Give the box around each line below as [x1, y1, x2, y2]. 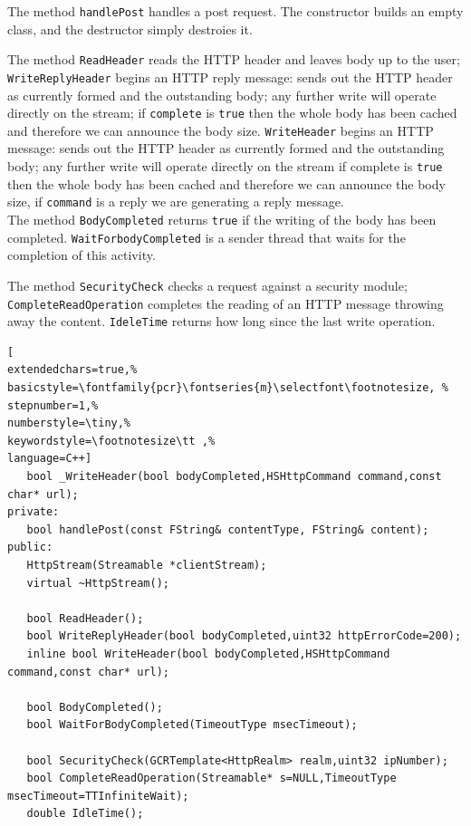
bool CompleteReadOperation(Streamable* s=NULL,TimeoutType [26, 772, 397, 785]
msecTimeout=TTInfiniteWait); [7, 789, 189, 802]
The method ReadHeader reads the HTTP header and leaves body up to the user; [7, 50, 460, 69]
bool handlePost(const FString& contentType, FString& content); [26, 523, 429, 536]
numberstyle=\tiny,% [7, 417, 131, 430]
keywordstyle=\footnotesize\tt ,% [7, 434, 216, 447]
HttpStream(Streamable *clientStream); [26, 558, 267, 571]
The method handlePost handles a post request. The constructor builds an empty [7, 2, 464, 20]
